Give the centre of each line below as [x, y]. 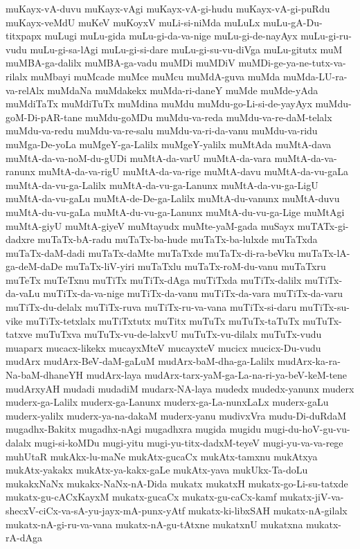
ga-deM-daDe [34, 266]
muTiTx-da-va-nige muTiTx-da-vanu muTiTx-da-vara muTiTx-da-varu [193, 293]
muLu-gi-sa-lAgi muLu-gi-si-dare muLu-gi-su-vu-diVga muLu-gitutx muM [186, 49]
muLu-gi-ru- [326, 36]
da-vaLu [23, 293]
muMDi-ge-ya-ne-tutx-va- [292, 63]
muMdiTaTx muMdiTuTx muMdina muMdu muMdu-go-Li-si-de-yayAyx [159, 103]
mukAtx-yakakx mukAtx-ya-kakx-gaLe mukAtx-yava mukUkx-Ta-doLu [157, 470]
